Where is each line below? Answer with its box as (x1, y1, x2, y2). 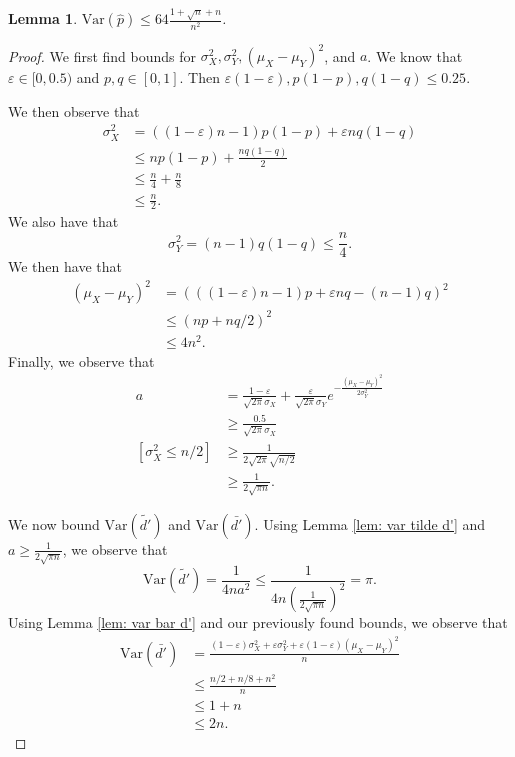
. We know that (367, 45, 463, 66)
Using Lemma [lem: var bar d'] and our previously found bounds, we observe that (8, 612, 508, 633)
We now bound (8, 513, 100, 534)
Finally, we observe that (8, 350, 155, 371)
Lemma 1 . (8, 8, 78, 29)
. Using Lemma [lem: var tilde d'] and (254, 513, 486, 534)
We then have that (8, 256, 122, 277)
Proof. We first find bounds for (8, 45, 197, 66)
